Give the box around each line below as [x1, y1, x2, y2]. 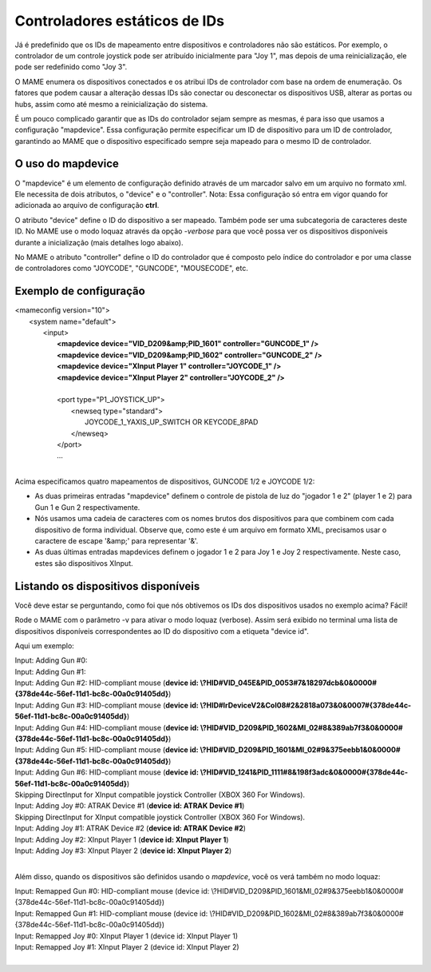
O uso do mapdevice [14, 157, 120, 171]
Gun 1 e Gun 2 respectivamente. [34, 502, 140, 512]
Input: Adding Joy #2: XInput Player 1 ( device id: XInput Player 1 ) [14, 835, 229, 844]
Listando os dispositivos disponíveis [14, 580, 200, 593]
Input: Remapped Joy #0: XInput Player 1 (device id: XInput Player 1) [14, 931, 239, 941]
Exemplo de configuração [14, 285, 145, 298]
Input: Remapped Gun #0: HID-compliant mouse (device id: [14, 886, 210, 896]
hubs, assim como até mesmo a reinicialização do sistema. [14, 99, 208, 109]
